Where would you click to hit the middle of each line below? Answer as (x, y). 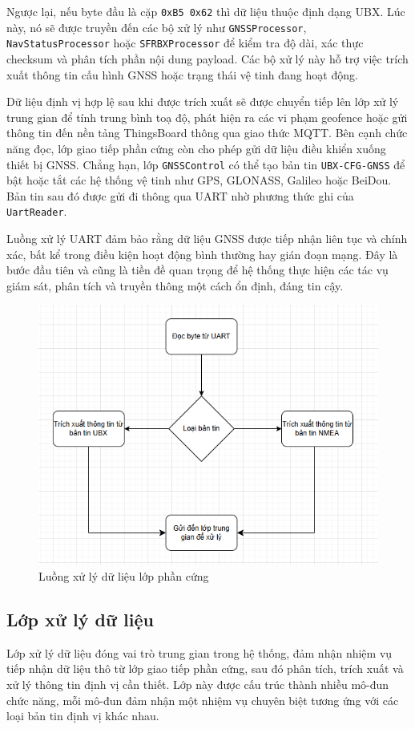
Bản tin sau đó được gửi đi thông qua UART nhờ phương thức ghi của (180, 195)
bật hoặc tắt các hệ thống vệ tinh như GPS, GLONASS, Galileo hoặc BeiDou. (199, 180)
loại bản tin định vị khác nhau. (83, 716)
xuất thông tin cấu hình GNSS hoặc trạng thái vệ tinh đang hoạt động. (182, 74)
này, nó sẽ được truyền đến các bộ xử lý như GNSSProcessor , (157, 27)
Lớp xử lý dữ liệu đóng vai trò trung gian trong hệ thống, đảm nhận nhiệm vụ (199, 652)
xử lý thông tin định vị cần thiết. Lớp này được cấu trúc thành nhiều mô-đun (198, 684)
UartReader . (37, 211)
